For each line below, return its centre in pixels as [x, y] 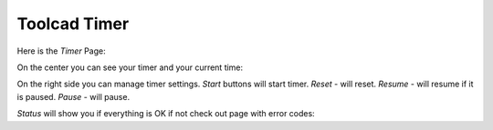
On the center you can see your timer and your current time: [130, 67]
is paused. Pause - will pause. [73, 96]
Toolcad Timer [73, 24]
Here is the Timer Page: [61, 51]
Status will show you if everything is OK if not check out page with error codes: [166, 114]
